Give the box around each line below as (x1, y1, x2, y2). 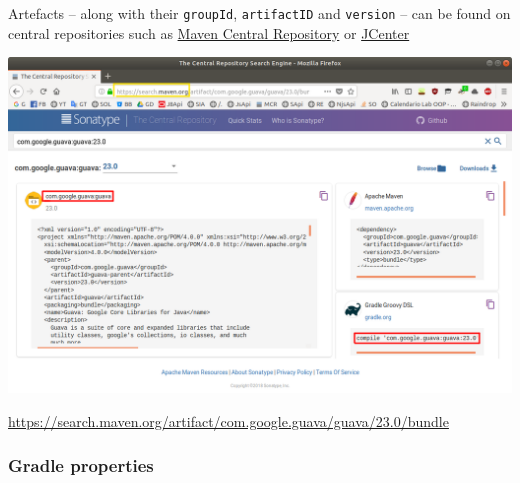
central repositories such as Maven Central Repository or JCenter (8, 22, 410, 43)
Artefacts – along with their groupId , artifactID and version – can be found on (8, 3, 511, 23)
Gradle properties (8, 453, 154, 478)
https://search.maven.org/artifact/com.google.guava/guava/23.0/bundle (8, 410, 449, 431)
